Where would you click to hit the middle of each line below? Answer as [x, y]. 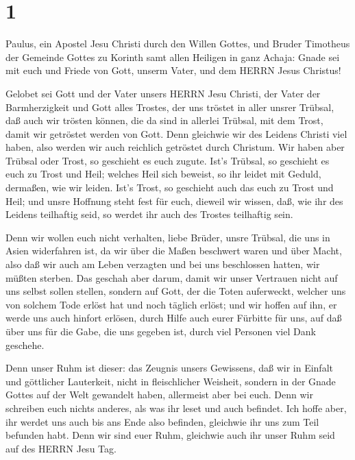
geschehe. [25, 344]
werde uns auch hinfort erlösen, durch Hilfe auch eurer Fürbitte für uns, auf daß [174, 318]
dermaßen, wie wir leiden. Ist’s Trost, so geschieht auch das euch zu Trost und [170, 187]
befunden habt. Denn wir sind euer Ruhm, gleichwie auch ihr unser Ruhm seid [170, 435]
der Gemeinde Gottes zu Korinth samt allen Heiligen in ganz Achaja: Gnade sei [173, 57]
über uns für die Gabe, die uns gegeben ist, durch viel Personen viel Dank [161, 331]
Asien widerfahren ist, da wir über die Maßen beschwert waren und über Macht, [174, 251]
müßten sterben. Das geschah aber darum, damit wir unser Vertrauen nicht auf [172, 277]
